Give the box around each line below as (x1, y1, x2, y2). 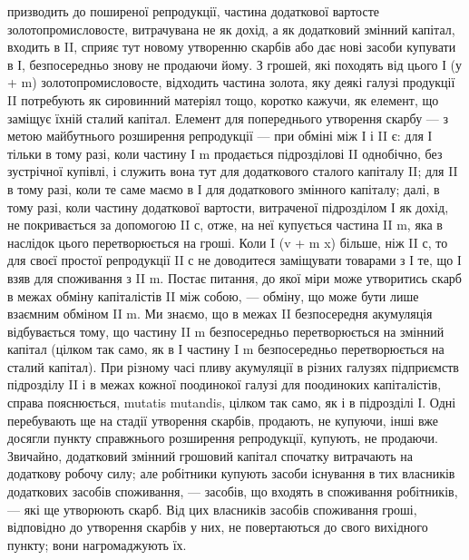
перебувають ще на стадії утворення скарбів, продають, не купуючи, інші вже (7, 410, 438, 429)
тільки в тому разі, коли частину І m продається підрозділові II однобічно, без (7, 143, 443, 162)
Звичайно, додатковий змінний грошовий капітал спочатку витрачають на (7, 446, 413, 465)
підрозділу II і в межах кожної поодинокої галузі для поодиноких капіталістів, (7, 375, 442, 394)
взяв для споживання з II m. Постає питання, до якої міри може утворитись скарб (7, 268, 462, 287)
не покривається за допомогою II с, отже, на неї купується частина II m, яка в (7, 215, 443, 234)
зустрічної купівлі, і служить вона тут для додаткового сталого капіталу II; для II (7, 162, 458, 181)
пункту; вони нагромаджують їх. (7, 535, 187, 554)
